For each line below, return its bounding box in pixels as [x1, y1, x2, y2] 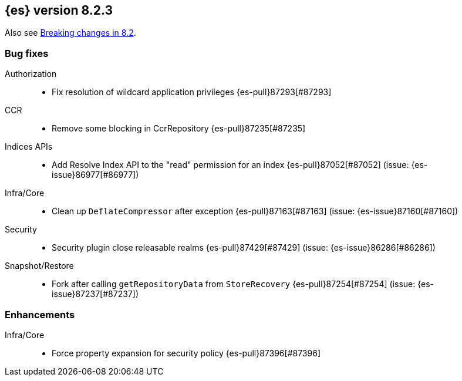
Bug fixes [5, 47, 49, 59]
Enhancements [5, 308, 75, 321]
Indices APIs [5, 141, 53, 152]
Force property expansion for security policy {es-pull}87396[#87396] [52, 348, 321, 358]
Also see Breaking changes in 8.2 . [5, 28, 136, 38]
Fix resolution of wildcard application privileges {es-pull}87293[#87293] [52, 87, 332, 97]
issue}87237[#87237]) [52, 289, 139, 299]
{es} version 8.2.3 [5, 3, 113, 18]
